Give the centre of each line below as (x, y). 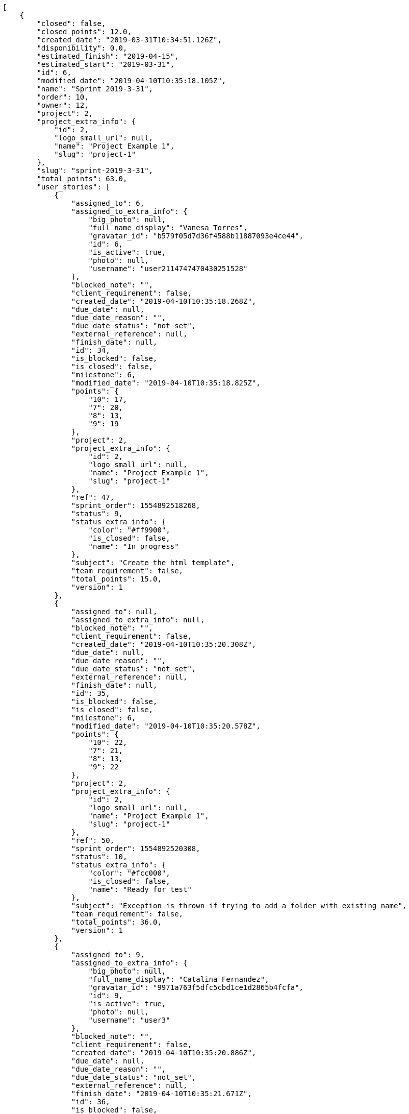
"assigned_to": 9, (108, 955)
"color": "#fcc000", (129, 873)
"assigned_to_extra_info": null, (138, 620)
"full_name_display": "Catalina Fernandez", (179, 979)
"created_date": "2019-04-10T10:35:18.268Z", (164, 301)
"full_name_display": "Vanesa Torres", (168, 228)
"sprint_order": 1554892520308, (136, 849)
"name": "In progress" (134, 546)
